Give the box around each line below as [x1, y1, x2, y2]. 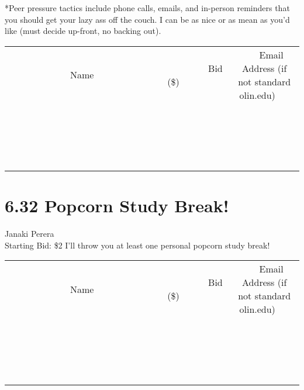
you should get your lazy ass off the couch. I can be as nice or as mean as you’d [5, 13, 290, 25]
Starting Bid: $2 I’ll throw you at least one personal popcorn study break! [5, 239, 270, 251]
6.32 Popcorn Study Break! [5, 193, 229, 217]
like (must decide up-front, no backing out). [5, 25, 161, 37]
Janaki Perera [5, 227, 54, 239]
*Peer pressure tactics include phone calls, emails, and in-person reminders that [5, 2, 290, 13]
